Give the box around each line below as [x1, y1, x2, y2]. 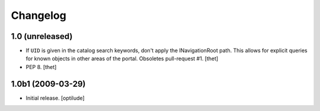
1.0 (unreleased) [11, 31, 73, 41]
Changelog [11, 9, 66, 22]
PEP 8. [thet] [25, 63, 57, 70]
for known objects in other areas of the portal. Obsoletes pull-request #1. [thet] [25, 55, 219, 62]
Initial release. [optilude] [25, 94, 85, 102]
